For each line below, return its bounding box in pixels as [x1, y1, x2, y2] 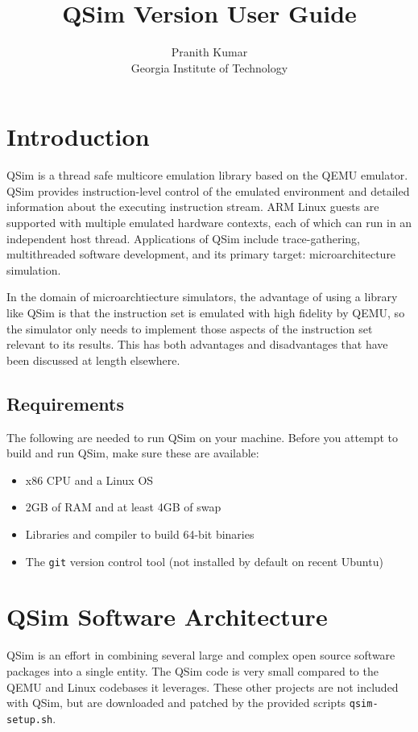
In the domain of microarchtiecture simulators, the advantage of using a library [6, 288, 398, 305]
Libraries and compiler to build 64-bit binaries [25, 525, 255, 542]
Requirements [6, 391, 124, 416]
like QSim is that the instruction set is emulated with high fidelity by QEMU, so [6, 304, 405, 321]
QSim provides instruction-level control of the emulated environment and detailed [6, 182, 410, 199]
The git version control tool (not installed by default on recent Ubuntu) [25, 552, 383, 569]
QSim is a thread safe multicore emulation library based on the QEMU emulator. [6, 167, 408, 184]
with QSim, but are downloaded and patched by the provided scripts [6, 694, 346, 711]
